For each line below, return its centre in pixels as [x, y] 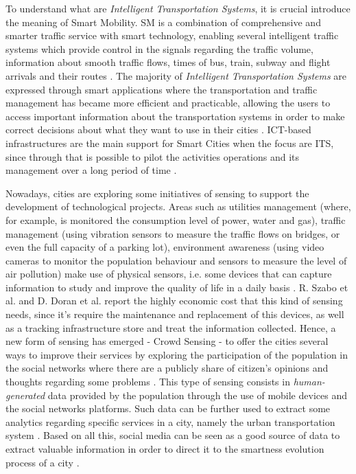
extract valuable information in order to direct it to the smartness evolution [165, 449]
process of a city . [43, 462]
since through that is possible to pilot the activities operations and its [153, 156]
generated [25, 395]
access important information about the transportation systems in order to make [175, 116]
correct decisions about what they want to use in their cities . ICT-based [158, 129]
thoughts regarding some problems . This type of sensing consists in [148, 382]
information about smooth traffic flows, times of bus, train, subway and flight [168, 62]
